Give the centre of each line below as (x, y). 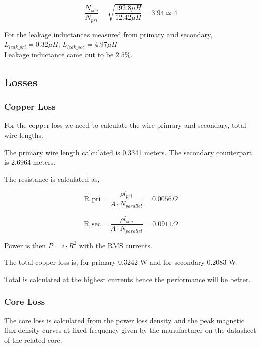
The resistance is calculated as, (52, 179)
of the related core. (33, 340)
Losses (21, 81)
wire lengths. (24, 135)
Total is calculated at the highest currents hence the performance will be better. (127, 279)
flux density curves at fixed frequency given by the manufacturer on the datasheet (130, 330)
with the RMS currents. (116, 245)
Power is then (25, 245)
